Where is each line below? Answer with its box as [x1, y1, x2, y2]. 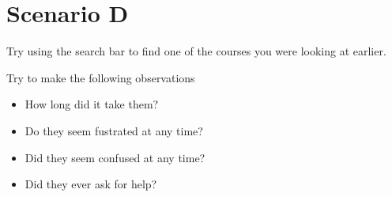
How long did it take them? [24, 96, 159, 112]
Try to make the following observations [6, 69, 195, 85]
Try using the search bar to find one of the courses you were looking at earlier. [6, 43, 386, 59]
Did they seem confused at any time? [24, 149, 205, 165]
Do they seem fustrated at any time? [24, 122, 203, 138]
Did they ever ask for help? [24, 176, 157, 192]
